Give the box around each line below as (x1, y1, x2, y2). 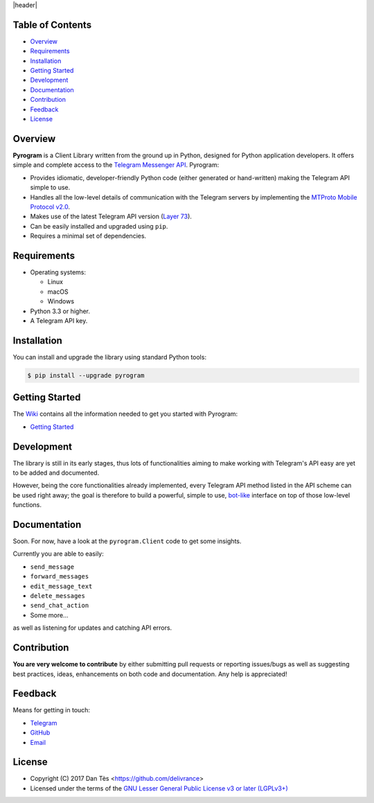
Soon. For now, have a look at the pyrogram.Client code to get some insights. (12, 537, 242, 545)
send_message (30, 563, 75, 571)
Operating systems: (30, 267, 87, 276)
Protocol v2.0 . (30, 202, 71, 211)
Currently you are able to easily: (12, 549, 104, 558)
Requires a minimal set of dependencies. (30, 232, 147, 240)
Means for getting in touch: (12, 706, 90, 714)
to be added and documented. (12, 468, 100, 477)
